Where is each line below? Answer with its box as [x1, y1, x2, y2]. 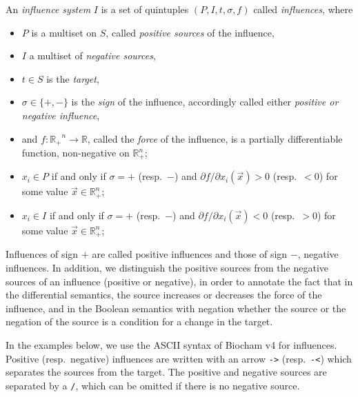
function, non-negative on [21, 145, 130, 160]
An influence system [6, 2, 91, 16]
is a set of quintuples [101, 2, 189, 16]
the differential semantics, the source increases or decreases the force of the [6, 287, 322, 302]
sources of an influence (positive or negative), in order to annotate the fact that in [6, 274, 353, 288]
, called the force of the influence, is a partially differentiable [87, 131, 343, 145]
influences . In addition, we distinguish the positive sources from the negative [6, 260, 329, 274]
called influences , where [253, 2, 353, 16]
